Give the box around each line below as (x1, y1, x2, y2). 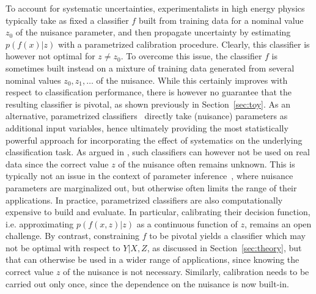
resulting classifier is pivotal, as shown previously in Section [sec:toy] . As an (6, 97, 290, 110)
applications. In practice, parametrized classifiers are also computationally (6, 193, 283, 206)
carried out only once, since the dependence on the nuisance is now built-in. (6, 277, 289, 290)
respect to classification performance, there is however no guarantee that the (6, 86, 292, 98)
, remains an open (244, 217, 312, 230)
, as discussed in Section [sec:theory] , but (147, 241, 302, 254)
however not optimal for (6, 50, 95, 62)
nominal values (6, 73, 61, 86)
